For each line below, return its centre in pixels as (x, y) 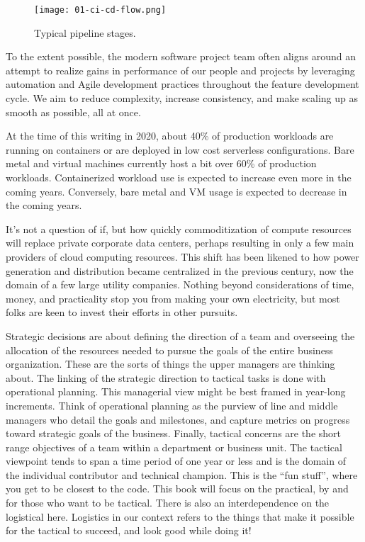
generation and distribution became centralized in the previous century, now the (180, 270)
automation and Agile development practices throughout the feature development (182, 84)
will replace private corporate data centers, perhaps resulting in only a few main (180, 243)
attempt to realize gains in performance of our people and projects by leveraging (180, 70)
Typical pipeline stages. (85, 32)
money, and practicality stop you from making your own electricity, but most (173, 298)
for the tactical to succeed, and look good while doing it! (129, 530)
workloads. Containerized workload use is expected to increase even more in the (179, 177)
